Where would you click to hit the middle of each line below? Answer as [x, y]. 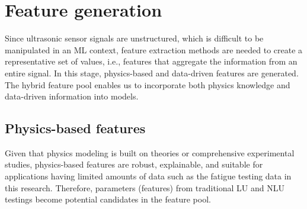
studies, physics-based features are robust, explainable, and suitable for [134, 164]
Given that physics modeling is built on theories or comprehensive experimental [150, 152]
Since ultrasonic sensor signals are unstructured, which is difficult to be [134, 38]
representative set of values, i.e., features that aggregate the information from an [151, 61]
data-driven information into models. [72, 96]
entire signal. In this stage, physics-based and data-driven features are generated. [152, 73]
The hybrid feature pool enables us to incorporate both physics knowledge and [148, 84]
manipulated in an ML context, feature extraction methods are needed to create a [154, 49]
